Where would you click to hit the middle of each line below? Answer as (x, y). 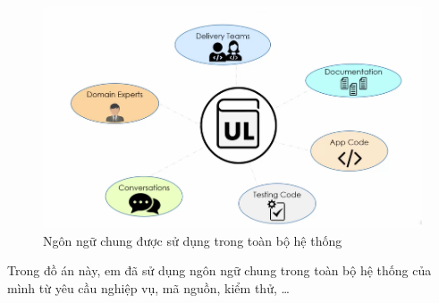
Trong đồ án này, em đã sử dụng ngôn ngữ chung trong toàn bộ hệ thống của (219, 270)
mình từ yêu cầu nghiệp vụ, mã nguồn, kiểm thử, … (148, 288)
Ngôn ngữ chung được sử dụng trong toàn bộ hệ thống (193, 240)
